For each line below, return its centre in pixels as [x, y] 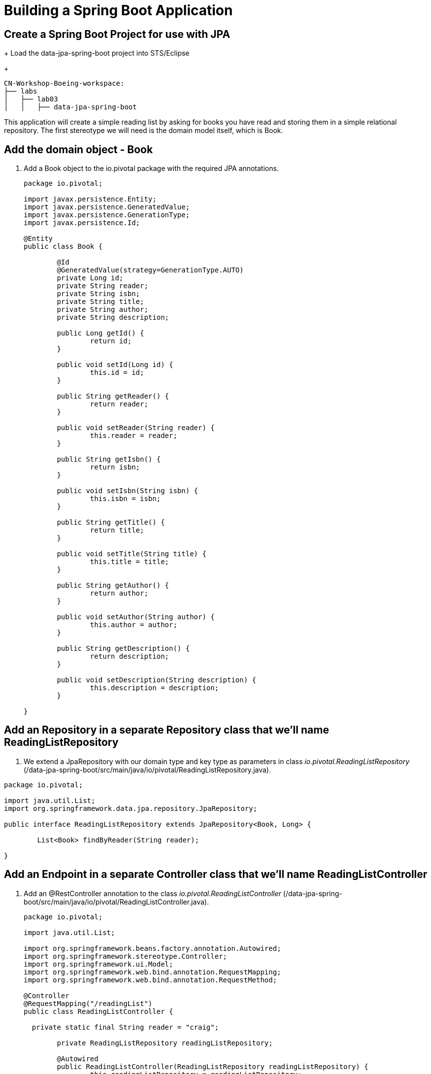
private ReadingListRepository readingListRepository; [165, 1043]
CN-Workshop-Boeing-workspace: [64, 84]
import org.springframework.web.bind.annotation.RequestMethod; [150, 980]
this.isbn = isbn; [125, 499]
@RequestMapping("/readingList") [88, 1003]
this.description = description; [154, 688]
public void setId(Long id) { [115, 365]
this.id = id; [117, 373]
